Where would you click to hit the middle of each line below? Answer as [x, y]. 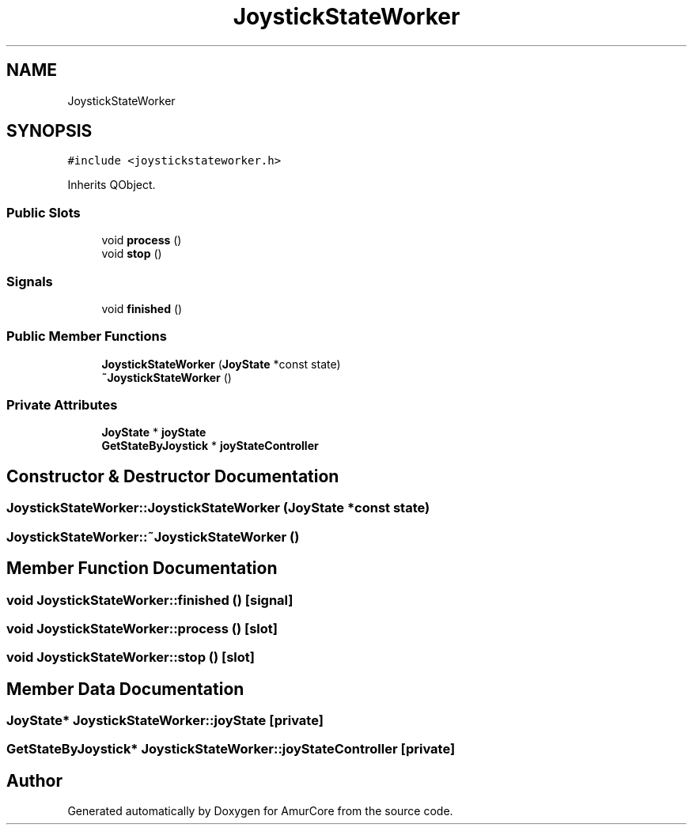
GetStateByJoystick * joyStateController [210, 446]
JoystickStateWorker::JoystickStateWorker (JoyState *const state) [218, 508]
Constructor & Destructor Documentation [173, 476]
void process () [142, 240]
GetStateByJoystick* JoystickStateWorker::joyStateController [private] [231, 749]
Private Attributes [62, 405]
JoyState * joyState [154, 432]
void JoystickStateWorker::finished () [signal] [150, 600]
